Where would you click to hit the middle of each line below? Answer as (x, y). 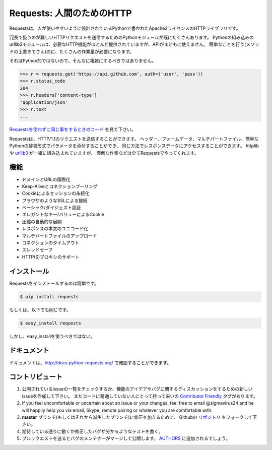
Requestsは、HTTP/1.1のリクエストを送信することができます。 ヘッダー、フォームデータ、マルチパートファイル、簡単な (134, 139)
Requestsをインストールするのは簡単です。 (54, 283)
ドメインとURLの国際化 (46, 179)
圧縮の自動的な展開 (42, 221)
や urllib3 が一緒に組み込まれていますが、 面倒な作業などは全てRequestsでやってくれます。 (104, 153)
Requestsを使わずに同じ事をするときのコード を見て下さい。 (73, 130)
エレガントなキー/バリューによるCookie (63, 215)
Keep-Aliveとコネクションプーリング (60, 186)
